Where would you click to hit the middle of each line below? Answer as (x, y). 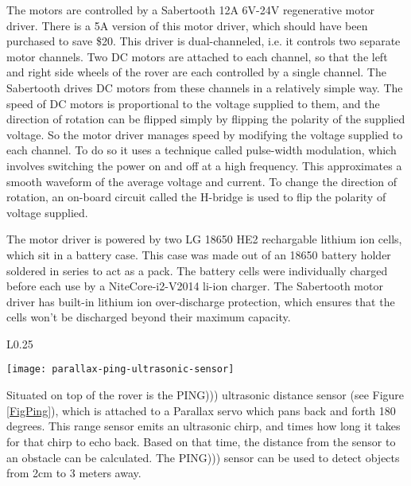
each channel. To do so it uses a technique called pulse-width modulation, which (202, 150)
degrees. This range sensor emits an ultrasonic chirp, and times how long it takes (204, 426)
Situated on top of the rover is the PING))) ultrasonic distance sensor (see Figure (205, 395)
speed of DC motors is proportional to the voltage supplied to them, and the (193, 103)
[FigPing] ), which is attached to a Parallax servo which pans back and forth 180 (201, 410)
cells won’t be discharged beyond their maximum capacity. (149, 317)
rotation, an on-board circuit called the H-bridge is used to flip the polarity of (196, 197)
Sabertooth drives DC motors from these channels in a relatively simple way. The (205, 87)
